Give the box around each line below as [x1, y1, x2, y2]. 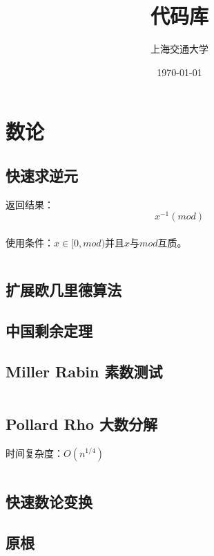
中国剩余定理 [6, 319, 93, 341]
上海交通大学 [150, 42, 208, 56]
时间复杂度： [6, 445, 64, 460]
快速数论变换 [6, 490, 93, 512]
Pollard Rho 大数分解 [6, 413, 158, 434]
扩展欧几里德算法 [6, 278, 121, 300]
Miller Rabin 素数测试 [6, 360, 163, 382]
